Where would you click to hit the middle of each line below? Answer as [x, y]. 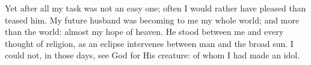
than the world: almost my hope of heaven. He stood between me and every [144, 32]
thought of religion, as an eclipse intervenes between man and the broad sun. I [149, 43]
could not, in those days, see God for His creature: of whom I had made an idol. [152, 55]
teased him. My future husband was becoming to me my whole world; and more [152, 20]
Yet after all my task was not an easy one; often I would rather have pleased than [155, 8]
